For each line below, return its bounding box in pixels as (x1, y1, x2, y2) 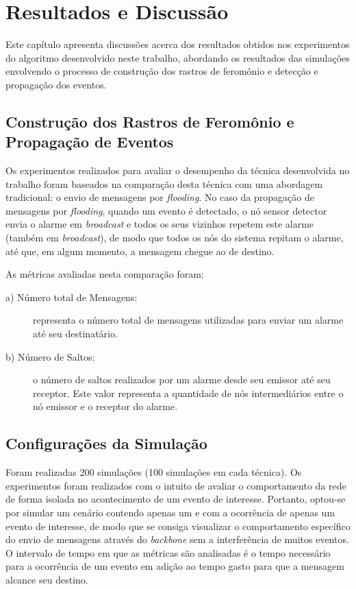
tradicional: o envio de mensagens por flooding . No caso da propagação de (5, 190, 314, 204)
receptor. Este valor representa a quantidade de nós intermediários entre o (33, 385, 344, 400)
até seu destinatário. (33, 326, 118, 341)
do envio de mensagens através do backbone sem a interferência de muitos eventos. (5, 532, 349, 546)
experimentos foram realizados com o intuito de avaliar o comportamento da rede (5, 478, 346, 492)
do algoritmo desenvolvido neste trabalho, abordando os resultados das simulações (5, 50, 350, 64)
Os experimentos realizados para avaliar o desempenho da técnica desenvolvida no (5, 163, 350, 178)
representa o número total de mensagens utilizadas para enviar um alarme (33, 313, 344, 327)
